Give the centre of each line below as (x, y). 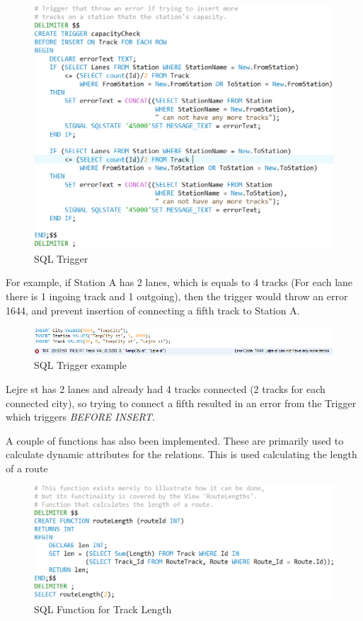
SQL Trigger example (80, 365)
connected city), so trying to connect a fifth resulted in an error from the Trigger (181, 403)
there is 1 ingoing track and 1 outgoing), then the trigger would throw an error (177, 296)
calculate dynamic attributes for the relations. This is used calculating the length (181, 454)
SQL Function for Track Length (103, 609)
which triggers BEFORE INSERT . (80, 417)
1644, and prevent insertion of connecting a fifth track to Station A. (153, 310)
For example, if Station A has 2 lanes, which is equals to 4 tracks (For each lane (179, 282)
